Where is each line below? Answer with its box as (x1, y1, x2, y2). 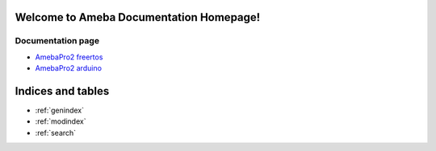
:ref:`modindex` (35, 116, 86, 126)
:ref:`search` (35, 128, 77, 137)
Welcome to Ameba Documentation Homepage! (15, 10, 261, 24)
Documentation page (15, 35, 100, 47)
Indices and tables (15, 84, 110, 98)
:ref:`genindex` (35, 105, 85, 116)
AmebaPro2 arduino (35, 63, 103, 73)
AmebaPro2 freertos (35, 52, 103, 62)
